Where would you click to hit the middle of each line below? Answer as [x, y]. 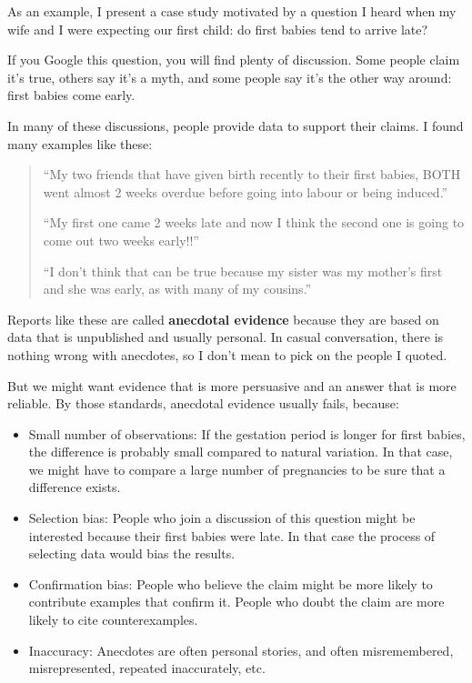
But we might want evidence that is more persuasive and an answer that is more [232, 385]
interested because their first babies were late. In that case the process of [232, 535]
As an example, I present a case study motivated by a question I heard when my [232, 11]
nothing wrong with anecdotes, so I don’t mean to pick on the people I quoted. [227, 354]
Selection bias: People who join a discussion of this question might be [222, 518]
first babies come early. [71, 95]
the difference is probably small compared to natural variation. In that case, [241, 452]
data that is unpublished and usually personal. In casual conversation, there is [226, 337]
